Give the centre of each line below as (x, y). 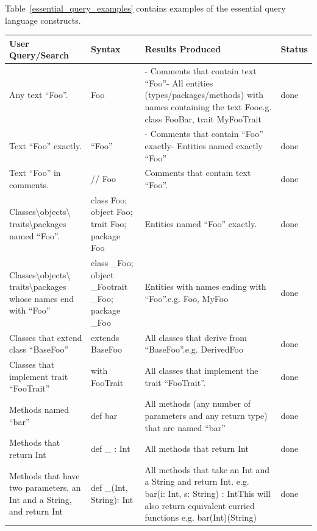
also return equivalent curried (200, 505)
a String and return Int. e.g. (197, 481)
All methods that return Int (197, 448)
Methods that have (45, 475)
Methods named (39, 410)
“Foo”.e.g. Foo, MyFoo (187, 298)
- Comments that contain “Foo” (204, 134)
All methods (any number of (198, 403)
